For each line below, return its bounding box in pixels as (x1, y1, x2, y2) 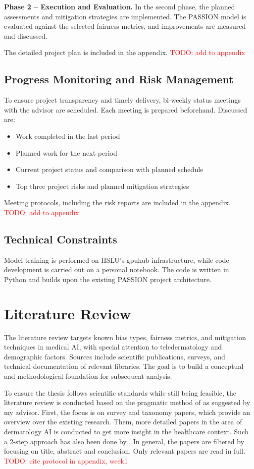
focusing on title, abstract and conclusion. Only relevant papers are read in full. (4, 446, 246, 456)
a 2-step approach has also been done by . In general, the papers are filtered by (4, 436, 245, 446)
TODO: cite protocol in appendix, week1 (4, 455, 128, 466)
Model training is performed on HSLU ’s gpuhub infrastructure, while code (4, 254, 229, 265)
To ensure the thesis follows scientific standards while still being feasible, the (4, 387, 236, 398)
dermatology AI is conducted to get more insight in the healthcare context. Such (4, 426, 249, 436)
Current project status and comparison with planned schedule (15, 164, 203, 175)
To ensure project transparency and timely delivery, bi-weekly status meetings (4, 95, 241, 105)
